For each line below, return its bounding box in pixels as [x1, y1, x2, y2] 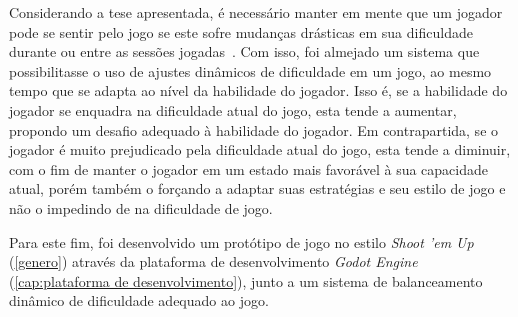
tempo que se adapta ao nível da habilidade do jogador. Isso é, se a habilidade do [9, 80, 508, 101]
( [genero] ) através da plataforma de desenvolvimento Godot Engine [9, 251, 418, 272]
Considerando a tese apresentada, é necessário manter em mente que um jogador [9, 2, 503, 22]
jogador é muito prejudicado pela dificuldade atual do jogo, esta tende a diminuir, [9, 139, 511, 160]
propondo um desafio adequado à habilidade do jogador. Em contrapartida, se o [9, 119, 499, 140]
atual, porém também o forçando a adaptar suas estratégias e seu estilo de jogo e [9, 178, 506, 199]
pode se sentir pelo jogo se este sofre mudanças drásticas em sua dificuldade [9, 21, 473, 42]
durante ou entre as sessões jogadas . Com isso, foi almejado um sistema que [9, 41, 480, 62]
